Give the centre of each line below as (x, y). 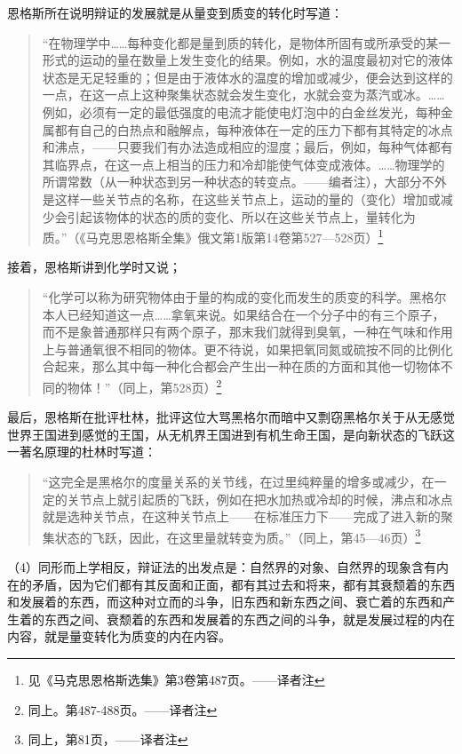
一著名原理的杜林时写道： (82, 452)
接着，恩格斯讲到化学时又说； (94, 267)
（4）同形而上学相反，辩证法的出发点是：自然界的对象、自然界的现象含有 (222, 567)
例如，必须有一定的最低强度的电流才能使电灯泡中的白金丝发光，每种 (241, 111)
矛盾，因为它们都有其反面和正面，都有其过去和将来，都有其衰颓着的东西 (243, 584)
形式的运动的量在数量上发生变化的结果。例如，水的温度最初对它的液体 (247, 60)
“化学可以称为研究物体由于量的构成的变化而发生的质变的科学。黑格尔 (244, 296)
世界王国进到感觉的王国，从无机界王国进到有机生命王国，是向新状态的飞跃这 (231, 434)
